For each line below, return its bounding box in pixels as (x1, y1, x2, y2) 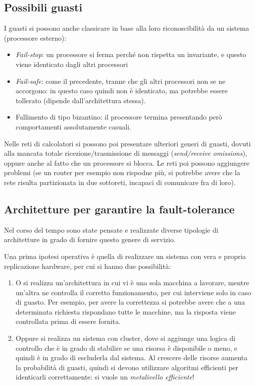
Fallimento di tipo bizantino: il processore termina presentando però (15, 112, 222, 122)
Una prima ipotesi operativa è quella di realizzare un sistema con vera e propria (4, 251, 246, 261)
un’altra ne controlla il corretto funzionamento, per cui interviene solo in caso (15, 287, 251, 297)
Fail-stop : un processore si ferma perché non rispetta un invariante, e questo (15, 49, 247, 60)
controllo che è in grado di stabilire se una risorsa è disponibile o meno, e (15, 342, 238, 353)
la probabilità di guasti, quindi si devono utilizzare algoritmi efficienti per (15, 362, 239, 372)
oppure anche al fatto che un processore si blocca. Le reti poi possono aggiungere (4, 157, 250, 168)
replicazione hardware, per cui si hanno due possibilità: (4, 260, 171, 271)
